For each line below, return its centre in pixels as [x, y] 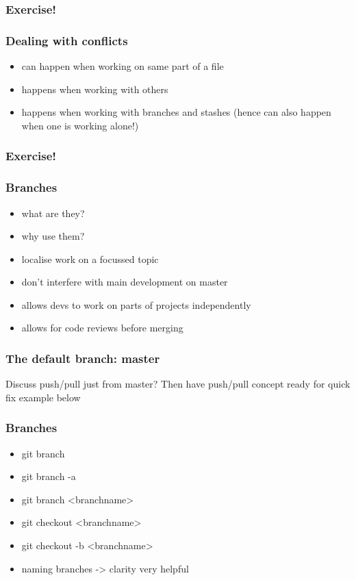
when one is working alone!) [80, 125]
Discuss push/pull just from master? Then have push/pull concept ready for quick [178, 384]
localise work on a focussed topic [90, 259]
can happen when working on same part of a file [123, 66]
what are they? [53, 213]
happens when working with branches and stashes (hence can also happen [176, 112]
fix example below [43, 397]
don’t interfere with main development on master [125, 282]
